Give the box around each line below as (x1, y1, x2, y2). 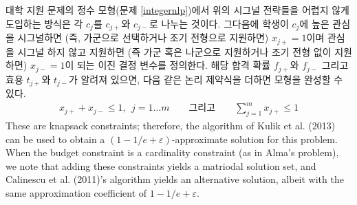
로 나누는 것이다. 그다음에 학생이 (149, 16, 289, 30)
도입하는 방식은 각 (6, 16, 83, 30)
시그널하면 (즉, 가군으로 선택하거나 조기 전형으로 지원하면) (17, 30, 269, 45)
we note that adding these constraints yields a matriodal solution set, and (6, 158, 316, 173)
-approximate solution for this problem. (171, 131, 338, 146)
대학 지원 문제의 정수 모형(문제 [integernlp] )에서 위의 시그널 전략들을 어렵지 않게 (6, 3, 349, 17)
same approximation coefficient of (6, 185, 147, 199)
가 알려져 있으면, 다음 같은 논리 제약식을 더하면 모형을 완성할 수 (68, 72, 343, 86)
